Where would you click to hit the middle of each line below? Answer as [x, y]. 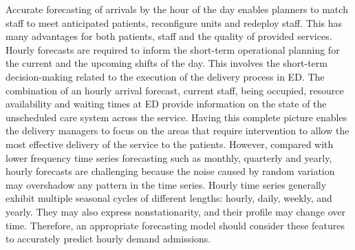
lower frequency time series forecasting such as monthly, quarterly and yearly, [169, 157]
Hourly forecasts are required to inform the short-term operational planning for [173, 49]
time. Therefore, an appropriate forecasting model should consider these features [175, 225]
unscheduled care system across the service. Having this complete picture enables [176, 117]
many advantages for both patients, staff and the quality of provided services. [169, 36]
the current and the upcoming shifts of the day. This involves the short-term [166, 63]
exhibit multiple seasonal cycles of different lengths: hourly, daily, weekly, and [169, 198]
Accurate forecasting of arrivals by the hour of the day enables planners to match [177, 9]
